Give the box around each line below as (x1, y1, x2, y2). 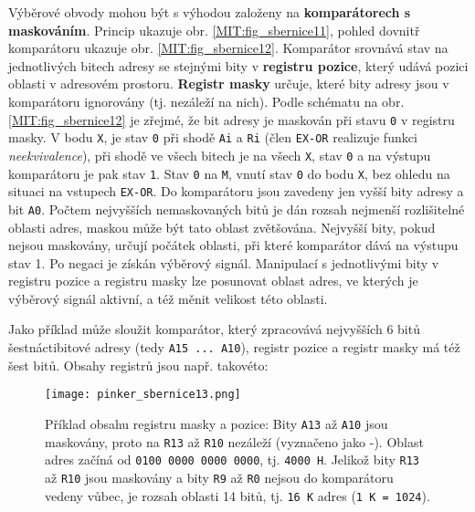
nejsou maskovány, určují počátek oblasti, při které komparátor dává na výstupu (8, 235, 459, 255)
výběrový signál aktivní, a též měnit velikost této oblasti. (8, 288, 328, 308)
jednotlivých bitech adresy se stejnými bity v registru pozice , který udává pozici (8, 56, 469, 75)
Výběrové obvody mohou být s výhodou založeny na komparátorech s (8, 3, 411, 21)
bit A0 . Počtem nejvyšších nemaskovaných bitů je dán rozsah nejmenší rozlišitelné (8, 199, 465, 218)
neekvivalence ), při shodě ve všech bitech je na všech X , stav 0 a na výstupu (8, 145, 431, 164)
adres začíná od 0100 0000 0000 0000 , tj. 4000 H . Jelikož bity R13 (45, 450, 420, 469)
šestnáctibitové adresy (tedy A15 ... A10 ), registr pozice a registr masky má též (8, 338, 460, 357)
